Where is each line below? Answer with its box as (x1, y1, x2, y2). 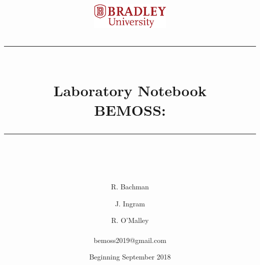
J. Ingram (115, 198, 145, 208)
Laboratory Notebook (53, 80, 206, 100)
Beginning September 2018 (89, 251, 171, 262)
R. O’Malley (111, 215, 149, 225)
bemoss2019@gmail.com (93, 234, 166, 245)
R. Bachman (111, 181, 149, 192)
